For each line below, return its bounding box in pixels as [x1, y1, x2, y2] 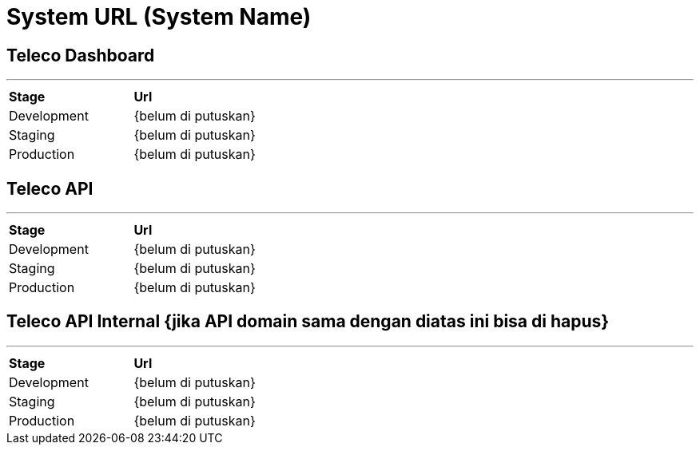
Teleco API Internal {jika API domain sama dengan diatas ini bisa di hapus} [6, 311, 610, 332]
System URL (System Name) [6, 3, 312, 30]
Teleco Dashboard [6, 45, 155, 65]
